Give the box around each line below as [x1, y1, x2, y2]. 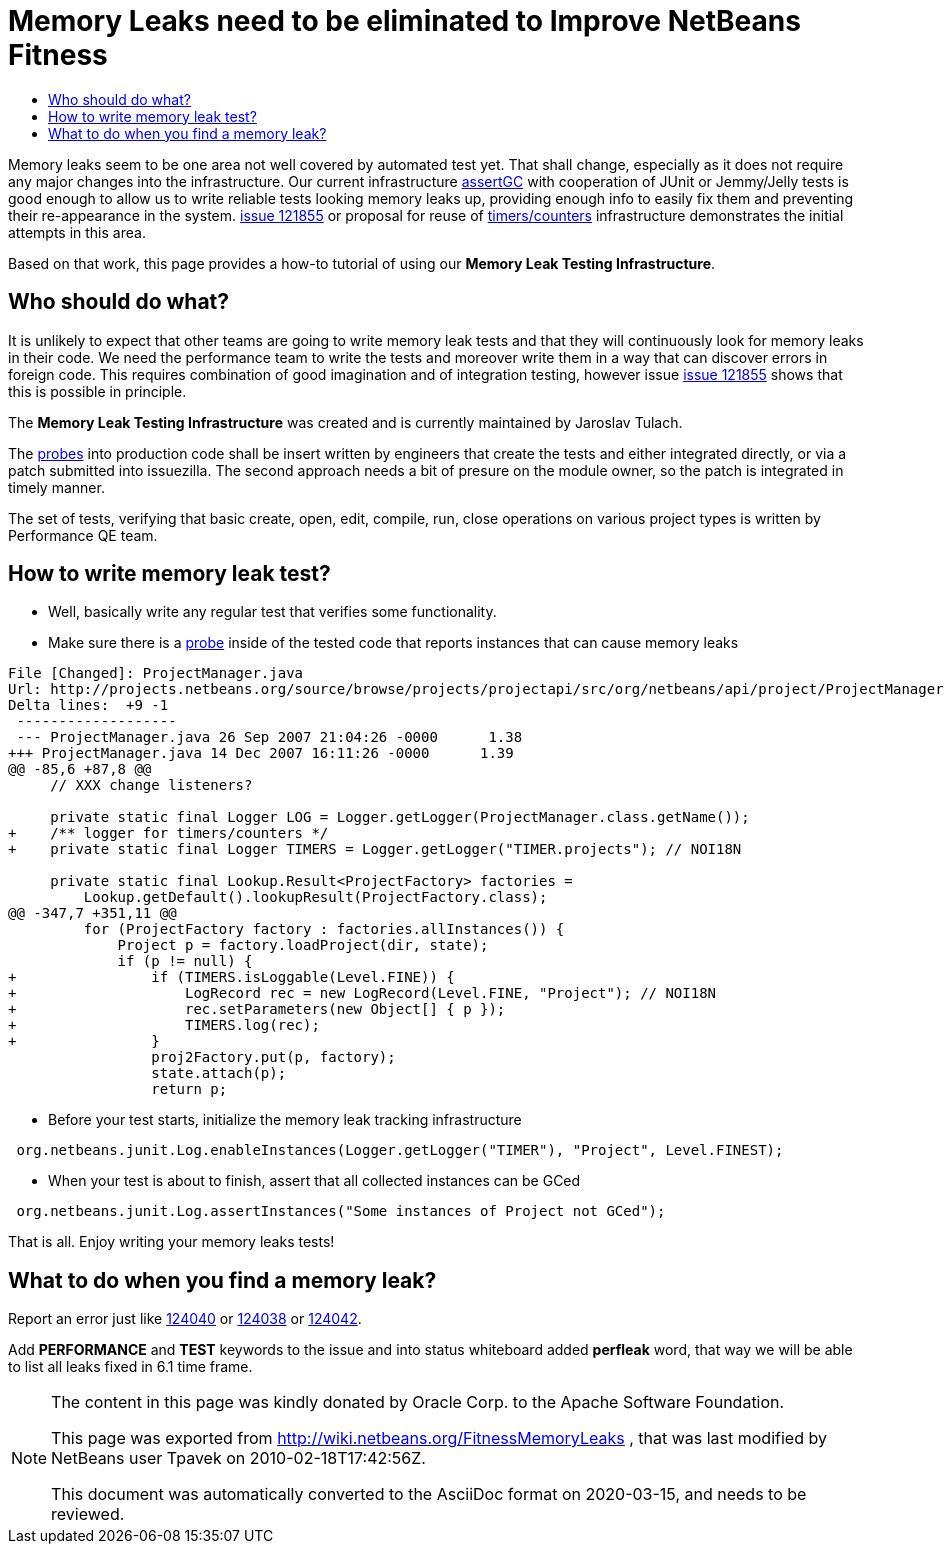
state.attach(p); [151, 1065, 287, 1082]
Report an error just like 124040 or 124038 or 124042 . [8, 1310, 362, 1328]
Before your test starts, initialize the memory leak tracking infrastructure [48, 1111, 522, 1129]
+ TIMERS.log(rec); [8, 1017, 320, 1034]
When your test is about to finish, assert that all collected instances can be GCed [48, 1172, 581, 1190]
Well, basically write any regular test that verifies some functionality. [48, 603, 497, 621]
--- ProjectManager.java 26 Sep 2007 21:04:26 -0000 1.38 [16, 729, 523, 746]
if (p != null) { [117, 953, 253, 970]
